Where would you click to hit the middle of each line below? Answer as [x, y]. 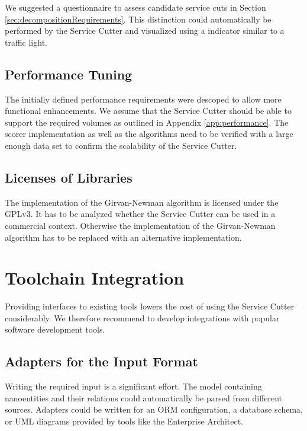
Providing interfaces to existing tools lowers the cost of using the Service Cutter [150, 306]
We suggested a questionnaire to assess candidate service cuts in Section [135, 7]
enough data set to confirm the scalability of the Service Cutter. [121, 145]
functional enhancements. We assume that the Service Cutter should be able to [148, 111]
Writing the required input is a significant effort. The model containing [133, 386]
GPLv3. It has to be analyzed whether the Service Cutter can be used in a [140, 214]
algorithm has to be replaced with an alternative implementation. [123, 237]
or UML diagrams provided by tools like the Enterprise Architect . [124, 421]
